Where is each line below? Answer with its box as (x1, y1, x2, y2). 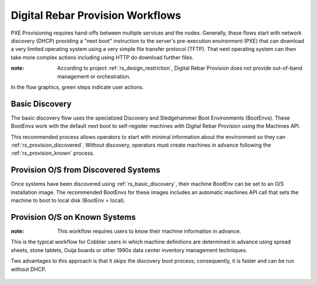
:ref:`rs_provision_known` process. (11, 150, 95, 157)
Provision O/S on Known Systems (11, 212, 136, 222)
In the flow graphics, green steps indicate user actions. (11, 83, 144, 90)
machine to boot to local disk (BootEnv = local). (11, 197, 126, 204)
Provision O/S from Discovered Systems (11, 165, 161, 175)
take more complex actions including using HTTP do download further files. (11, 53, 194, 61)
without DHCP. (11, 266, 47, 273)
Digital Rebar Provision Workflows (11, 9, 181, 22)
